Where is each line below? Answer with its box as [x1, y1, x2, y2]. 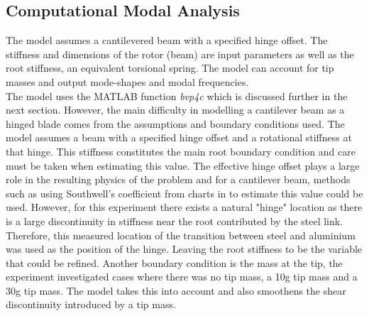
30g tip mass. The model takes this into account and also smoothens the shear [6, 283, 346, 298]
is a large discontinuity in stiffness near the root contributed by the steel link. [6, 213, 343, 228]
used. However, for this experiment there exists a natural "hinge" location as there [6, 200, 363, 214]
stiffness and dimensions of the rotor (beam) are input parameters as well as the [6, 46, 354, 61]
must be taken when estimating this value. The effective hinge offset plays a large [6, 158, 360, 173]
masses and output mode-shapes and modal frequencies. [6, 74, 249, 89]
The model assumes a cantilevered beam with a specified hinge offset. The [6, 33, 328, 48]
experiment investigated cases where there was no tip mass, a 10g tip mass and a [6, 269, 358, 284]
